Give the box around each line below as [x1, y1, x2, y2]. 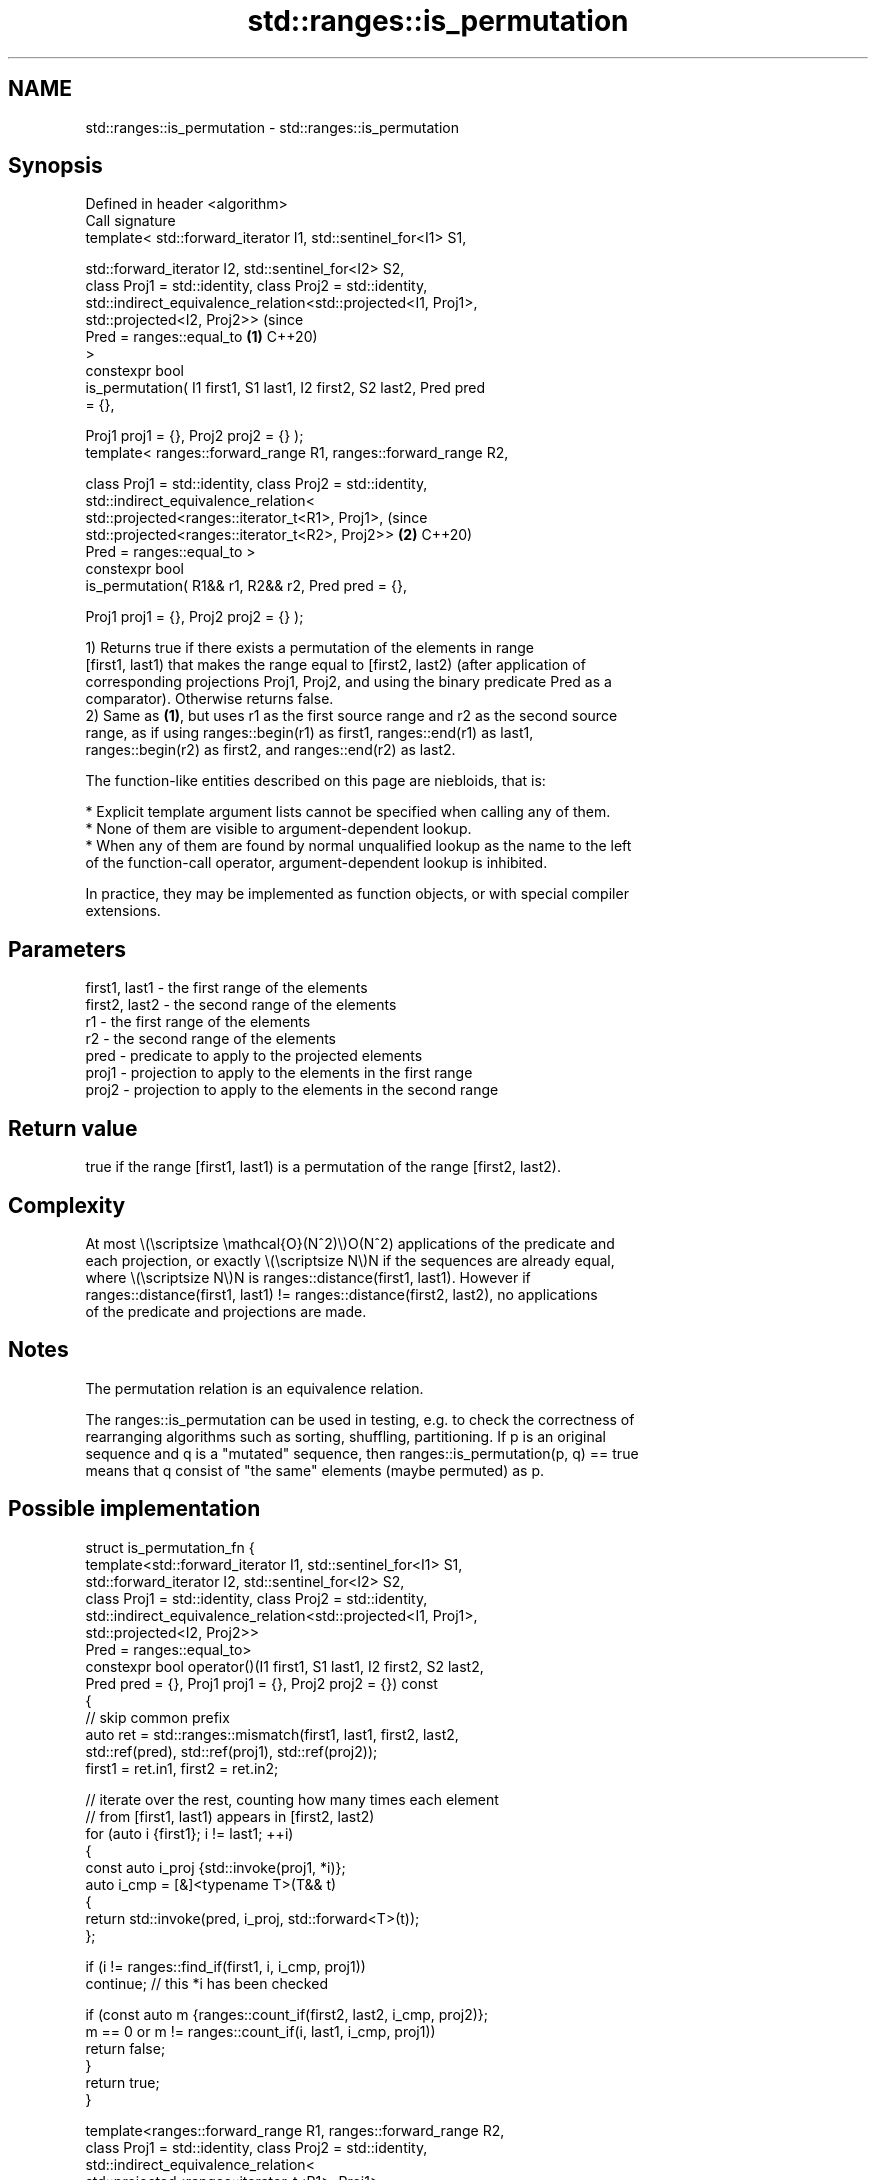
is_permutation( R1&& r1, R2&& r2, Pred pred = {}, [85, 577, 407, 595]
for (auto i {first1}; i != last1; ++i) [85, 1824, 294, 1842]
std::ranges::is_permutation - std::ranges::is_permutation [85, 118, 459, 136]
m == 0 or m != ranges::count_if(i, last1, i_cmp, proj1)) [85, 2022, 436, 2040]
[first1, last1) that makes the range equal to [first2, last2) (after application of [85, 656, 586, 674]
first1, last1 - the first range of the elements [85, 979, 368, 997]
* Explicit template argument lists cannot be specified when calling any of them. [85, 803, 611, 821]
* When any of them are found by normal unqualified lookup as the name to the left [85, 837, 632, 855]
